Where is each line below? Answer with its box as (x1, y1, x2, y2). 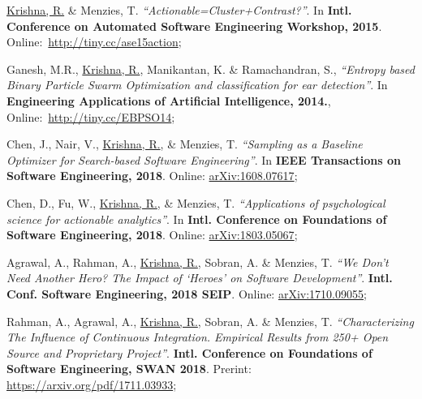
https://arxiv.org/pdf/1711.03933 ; (6, 375, 177, 393)
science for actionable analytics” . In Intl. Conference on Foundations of (6, 210, 387, 227)
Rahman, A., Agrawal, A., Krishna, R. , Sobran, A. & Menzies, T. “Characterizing (6, 312, 414, 329)
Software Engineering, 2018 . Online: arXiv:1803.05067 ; (6, 226, 298, 243)
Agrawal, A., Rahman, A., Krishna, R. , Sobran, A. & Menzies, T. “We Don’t (6, 253, 389, 270)
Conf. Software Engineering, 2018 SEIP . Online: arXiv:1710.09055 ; (6, 285, 367, 302)
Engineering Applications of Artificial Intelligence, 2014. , (6, 92, 331, 109)
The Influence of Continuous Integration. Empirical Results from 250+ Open (6, 328, 389, 345)
